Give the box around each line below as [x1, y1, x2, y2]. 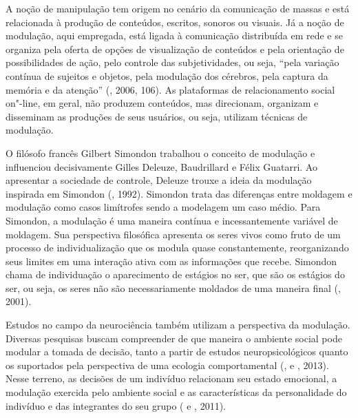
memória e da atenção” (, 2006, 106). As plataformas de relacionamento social [6, 82, 335, 96]
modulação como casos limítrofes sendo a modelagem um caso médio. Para [6, 200, 321, 214]
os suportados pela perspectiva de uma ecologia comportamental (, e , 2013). [6, 357, 329, 372]
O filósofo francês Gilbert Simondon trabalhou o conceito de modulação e [6, 145, 315, 160]
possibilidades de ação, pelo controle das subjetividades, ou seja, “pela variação [6, 55, 339, 70]
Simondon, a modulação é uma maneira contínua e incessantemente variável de [6, 213, 338, 227]
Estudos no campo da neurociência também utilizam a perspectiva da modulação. [6, 317, 350, 332]
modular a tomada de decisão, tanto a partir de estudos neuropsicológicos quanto [6, 344, 348, 359]
